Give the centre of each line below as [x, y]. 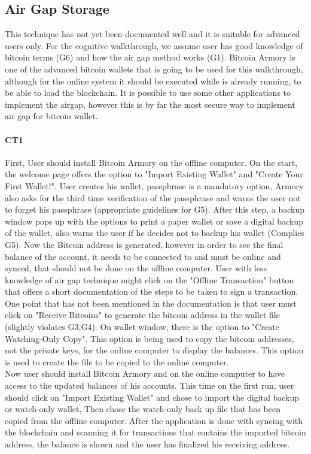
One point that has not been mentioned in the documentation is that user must [151, 303]
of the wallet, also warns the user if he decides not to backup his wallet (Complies [155, 233]
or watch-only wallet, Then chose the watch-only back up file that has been [143, 409]
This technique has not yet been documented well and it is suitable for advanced [153, 34]
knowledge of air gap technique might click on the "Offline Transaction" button [150, 279]
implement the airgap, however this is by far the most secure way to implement [150, 104]
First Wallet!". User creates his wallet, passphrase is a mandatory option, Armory [154, 185]
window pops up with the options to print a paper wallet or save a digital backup [154, 221]
